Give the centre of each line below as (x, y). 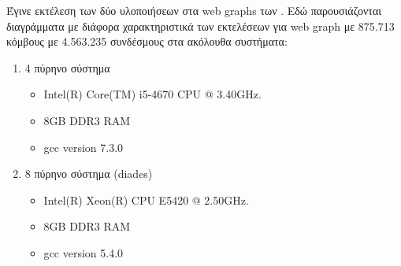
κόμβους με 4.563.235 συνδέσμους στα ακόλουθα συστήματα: (147, 41)
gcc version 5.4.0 (84, 252)
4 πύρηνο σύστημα (67, 67)
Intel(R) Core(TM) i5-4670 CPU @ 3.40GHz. (152, 94)
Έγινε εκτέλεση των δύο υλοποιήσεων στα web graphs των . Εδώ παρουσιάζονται (194, 10)
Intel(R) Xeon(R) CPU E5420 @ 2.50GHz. (146, 199)
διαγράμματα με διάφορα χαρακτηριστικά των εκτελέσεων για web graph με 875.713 (200, 26)
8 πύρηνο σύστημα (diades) (89, 174)
